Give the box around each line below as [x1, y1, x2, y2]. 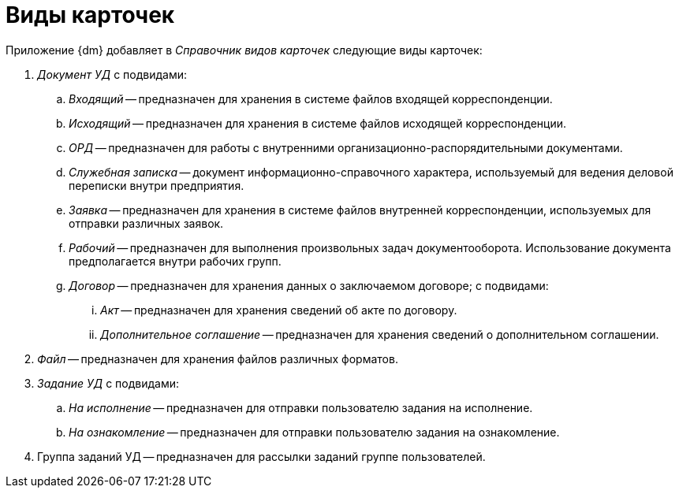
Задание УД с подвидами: [37, 376, 180, 390]
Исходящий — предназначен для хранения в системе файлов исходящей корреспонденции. [69, 116, 567, 130]
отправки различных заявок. [69, 216, 224, 230]
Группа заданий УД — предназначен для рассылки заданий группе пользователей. [37, 449, 486, 463]
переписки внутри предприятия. [69, 178, 244, 192]
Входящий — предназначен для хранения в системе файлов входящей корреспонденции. [69, 91, 553, 106]
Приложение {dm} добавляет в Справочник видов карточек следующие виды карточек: [6, 43, 483, 57]
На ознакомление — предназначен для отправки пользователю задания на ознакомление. [69, 425, 560, 439]
